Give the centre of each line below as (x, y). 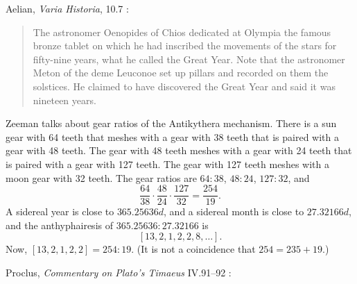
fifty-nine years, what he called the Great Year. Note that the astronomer (189, 59)
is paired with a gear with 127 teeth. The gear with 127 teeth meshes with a (167, 164)
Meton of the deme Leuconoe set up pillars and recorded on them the (181, 73)
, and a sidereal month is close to (234, 211)
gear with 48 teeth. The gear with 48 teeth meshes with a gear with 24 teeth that (179, 150)
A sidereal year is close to (60, 211)
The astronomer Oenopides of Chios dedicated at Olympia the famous (182, 32)
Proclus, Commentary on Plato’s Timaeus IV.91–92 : (119, 272)
